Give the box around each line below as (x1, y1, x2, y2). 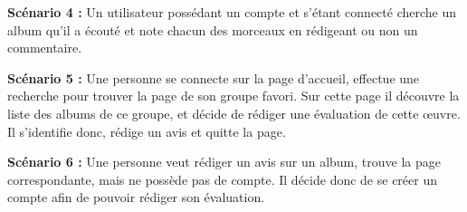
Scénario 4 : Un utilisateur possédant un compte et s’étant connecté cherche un (7, 3, 457, 21)
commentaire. (7, 38, 82, 57)
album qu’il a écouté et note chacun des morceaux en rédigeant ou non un (7, 20, 418, 39)
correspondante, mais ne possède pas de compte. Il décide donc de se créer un (7, 169, 437, 188)
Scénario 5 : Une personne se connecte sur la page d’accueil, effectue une (7, 68, 420, 87)
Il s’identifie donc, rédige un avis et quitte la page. (7, 121, 286, 140)
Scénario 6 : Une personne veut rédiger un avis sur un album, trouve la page (7, 152, 441, 171)
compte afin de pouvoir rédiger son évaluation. (7, 188, 265, 207)
